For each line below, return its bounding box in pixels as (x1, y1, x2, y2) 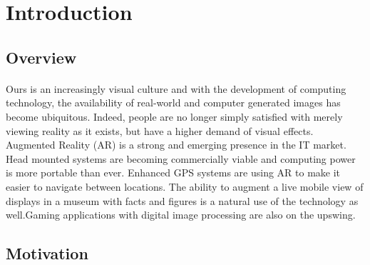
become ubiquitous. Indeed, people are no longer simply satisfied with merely (6, 109, 343, 124)
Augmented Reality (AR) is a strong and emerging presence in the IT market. (6, 137, 346, 152)
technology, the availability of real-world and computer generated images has (6, 95, 341, 110)
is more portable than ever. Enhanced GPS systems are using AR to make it (6, 165, 341, 180)
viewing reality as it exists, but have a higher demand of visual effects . (6, 123, 314, 138)
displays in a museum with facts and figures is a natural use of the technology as (6, 193, 359, 208)
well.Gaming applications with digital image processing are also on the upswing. (6, 207, 356, 222)
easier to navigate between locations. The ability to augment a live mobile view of (6, 179, 364, 194)
